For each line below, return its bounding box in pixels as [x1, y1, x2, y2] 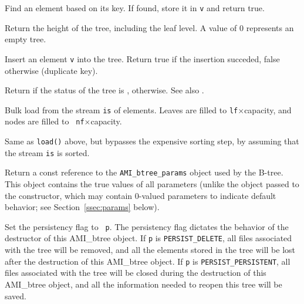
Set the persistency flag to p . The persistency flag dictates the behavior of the [5, 220, 289, 232]
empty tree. [5, 33, 46, 45]
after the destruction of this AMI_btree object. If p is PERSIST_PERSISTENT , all [5, 255, 291, 267]
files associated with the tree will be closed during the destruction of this [5, 266, 266, 279]
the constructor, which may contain [5, 189, 133, 201]
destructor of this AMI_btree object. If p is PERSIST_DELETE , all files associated [5, 232, 292, 244]
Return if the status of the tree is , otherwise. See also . [5, 84, 204, 96]
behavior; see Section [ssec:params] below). [5, 201, 160, 213]
